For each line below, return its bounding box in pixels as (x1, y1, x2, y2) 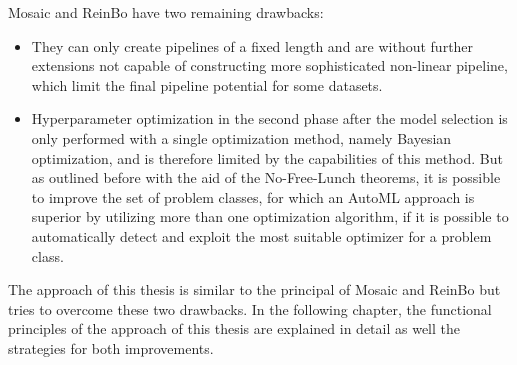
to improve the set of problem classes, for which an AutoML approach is (31, 186, 475, 207)
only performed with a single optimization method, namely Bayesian (31, 127, 452, 148)
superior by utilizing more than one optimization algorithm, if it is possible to (31, 206, 509, 227)
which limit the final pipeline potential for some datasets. (31, 74, 383, 95)
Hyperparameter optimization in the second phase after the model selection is (31, 108, 508, 129)
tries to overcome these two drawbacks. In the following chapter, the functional (8, 298, 492, 319)
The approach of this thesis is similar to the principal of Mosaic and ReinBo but (8, 279, 501, 300)
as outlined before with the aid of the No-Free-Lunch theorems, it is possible (31, 167, 501, 188)
